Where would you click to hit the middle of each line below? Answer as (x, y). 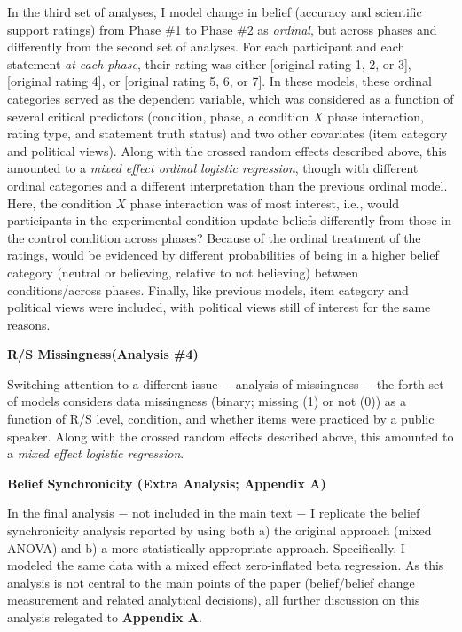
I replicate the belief (365, 513)
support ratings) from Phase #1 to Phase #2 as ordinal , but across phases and (222, 29)
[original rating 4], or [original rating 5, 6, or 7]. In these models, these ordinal (219, 81)
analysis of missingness (297, 383)
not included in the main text (212, 513)
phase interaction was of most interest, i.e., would (265, 203)
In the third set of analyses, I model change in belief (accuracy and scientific (215, 12)
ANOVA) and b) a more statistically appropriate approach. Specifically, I (206, 547)
